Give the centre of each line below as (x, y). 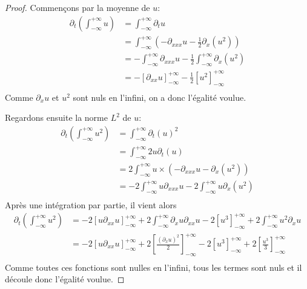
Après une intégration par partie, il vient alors (91, 204)
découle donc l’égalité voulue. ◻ (65, 279)
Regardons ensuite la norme (56, 117)
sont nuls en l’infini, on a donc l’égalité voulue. (160, 97)
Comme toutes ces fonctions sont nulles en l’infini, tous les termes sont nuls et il (153, 267)
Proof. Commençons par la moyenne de (78, 7)
